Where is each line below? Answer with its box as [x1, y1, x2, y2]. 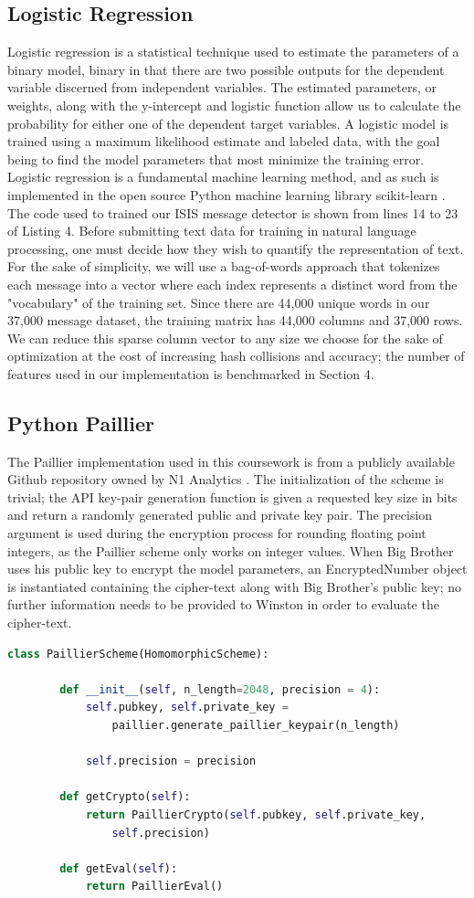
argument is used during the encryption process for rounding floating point [7, 523, 427, 543]
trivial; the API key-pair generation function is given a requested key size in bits [7, 487, 458, 506]
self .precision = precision [85, 755, 257, 768]
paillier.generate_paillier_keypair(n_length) [111, 719, 400, 732]
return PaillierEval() [85, 880, 224, 893]
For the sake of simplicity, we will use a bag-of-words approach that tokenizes [7, 257, 440, 276]
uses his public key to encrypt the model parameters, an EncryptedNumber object [7, 559, 468, 578]
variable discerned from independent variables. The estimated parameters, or [7, 78, 437, 97]
